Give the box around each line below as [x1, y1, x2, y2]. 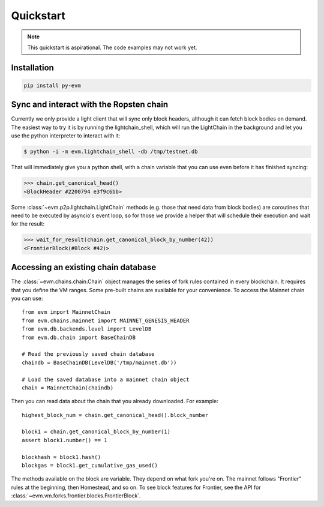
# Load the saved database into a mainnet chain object [22, 376, 190, 383]
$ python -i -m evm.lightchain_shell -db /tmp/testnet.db [23, 148, 198, 155]
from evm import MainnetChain [22, 309, 111, 316]
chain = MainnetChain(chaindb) [22, 384, 114, 391]
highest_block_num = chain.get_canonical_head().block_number [22, 412, 209, 418]
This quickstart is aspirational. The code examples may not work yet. [27, 44, 197, 51]
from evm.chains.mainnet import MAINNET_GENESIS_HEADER [22, 317, 190, 324]
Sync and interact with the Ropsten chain [11, 100, 168, 110]
